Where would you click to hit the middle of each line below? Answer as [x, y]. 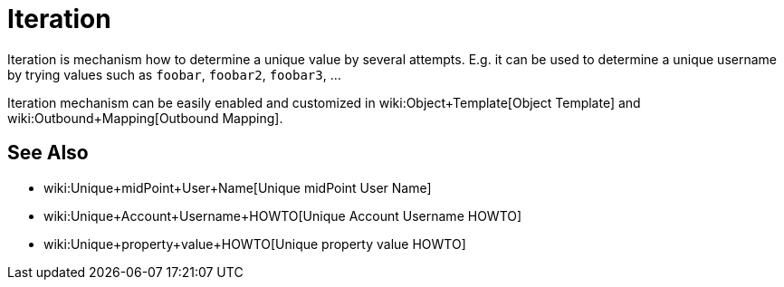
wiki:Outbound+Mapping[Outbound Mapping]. [145, 118]
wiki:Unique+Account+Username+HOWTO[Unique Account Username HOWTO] [283, 215]
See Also [48, 153]
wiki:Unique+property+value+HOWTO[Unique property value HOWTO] [255, 244]
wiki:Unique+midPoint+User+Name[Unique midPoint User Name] [238, 187]
